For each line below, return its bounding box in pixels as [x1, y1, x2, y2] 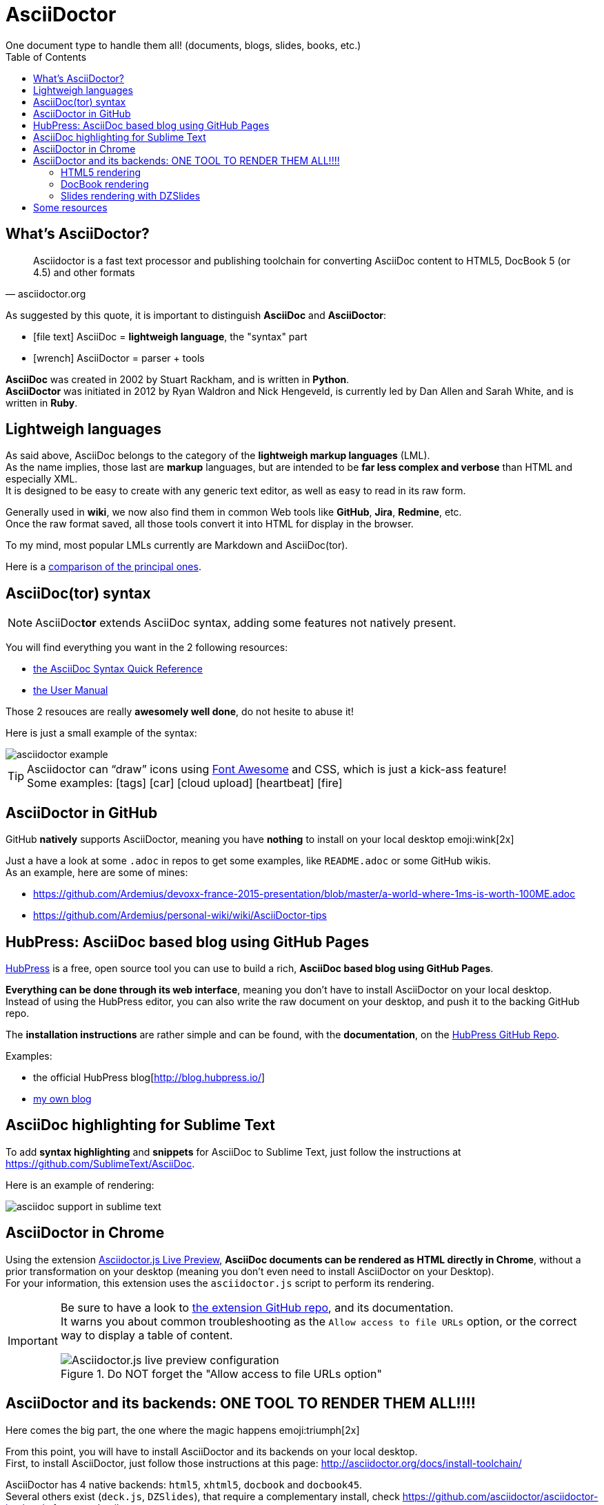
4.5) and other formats [33, 266, 135, 278]
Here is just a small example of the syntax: [6, 727, 197, 739]
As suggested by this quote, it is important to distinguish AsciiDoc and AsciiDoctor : [6, 309, 386, 321]
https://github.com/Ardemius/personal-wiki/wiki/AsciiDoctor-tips [33, 909, 327, 922]
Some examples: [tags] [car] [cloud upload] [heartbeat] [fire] [27, 776, 343, 790]
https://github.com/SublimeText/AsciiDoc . [6, 1157, 195, 1169]
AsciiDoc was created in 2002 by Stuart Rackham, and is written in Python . [6, 373, 350, 385]
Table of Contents [6, 50, 87, 63]
